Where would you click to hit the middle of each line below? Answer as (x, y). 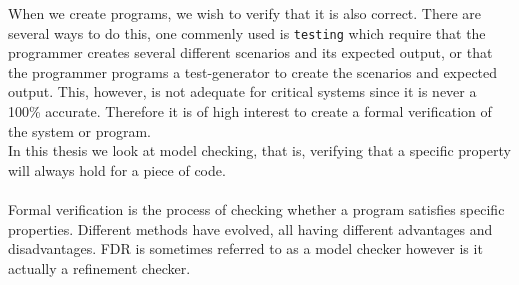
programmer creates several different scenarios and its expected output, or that (250, 52)
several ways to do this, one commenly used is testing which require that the (247, 32)
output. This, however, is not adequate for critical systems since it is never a (242, 91)
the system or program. (79, 130)
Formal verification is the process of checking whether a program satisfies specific (256, 209)
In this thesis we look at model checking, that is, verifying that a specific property (259, 150)
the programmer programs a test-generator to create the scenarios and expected (253, 71)
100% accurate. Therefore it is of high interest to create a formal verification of (250, 111)
